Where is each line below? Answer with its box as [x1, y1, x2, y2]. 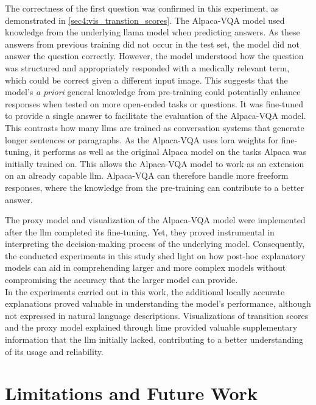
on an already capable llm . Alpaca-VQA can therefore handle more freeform [5, 169, 289, 182]
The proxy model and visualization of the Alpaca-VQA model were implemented [5, 213, 306, 226]
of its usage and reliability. [5, 345, 104, 357]
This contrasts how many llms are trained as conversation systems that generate [5, 121, 304, 134]
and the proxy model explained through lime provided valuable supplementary [5, 321, 298, 334]
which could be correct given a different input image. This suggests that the [5, 73, 288, 86]
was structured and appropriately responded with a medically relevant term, [5, 61, 290, 74]
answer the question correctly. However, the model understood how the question [5, 49, 304, 62]
